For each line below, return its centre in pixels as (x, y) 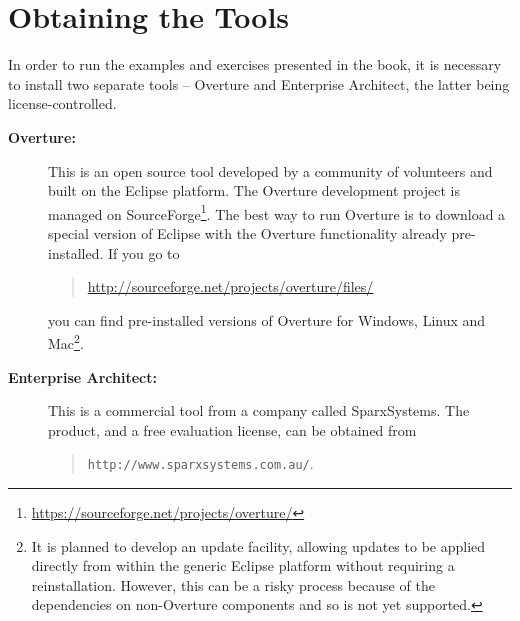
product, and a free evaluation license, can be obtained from (232, 429)
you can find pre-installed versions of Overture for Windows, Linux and (267, 319)
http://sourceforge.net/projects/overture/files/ (230, 286)
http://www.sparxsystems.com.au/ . (200, 463)
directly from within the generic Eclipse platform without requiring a (243, 565)
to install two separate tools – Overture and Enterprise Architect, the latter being (259, 83)
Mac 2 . (66, 341)
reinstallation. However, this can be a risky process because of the (233, 584)
